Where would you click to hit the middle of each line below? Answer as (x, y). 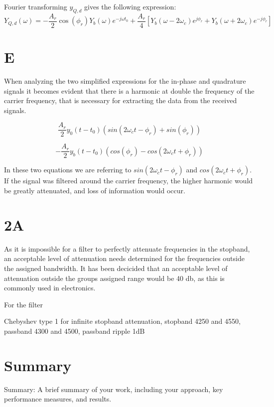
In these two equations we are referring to (68, 170)
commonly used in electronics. (50, 288)
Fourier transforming (36, 6)
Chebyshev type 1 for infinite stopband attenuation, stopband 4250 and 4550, (122, 321)
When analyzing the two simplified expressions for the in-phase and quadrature (125, 80)
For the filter (24, 304)
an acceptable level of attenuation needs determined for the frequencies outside (124, 258)
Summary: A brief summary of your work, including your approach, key (114, 389)
